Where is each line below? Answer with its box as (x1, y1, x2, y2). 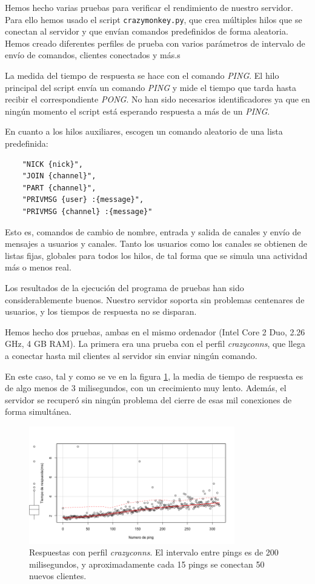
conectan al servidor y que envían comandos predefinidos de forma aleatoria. (5, 25, 288, 38)
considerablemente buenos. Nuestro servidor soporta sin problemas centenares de (5, 293, 305, 306)
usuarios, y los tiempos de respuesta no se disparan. (5, 305, 197, 318)
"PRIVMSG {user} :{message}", (22, 195, 144, 204)
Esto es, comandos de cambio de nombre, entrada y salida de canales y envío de (5, 225, 301, 238)
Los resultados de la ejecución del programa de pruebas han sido (5, 281, 244, 294)
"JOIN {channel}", (22, 172, 96, 181)
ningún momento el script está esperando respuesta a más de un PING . (5, 104, 270, 117)
